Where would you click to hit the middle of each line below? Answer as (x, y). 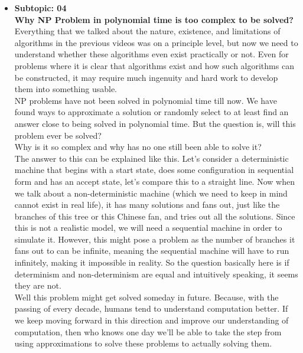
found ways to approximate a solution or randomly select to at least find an (151, 112)
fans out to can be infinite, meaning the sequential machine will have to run (152, 251)
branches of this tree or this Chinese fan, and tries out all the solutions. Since (155, 216)
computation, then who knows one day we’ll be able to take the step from (148, 331)
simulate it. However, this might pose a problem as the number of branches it (155, 239)
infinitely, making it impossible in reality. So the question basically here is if (152, 262)
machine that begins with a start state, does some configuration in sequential (154, 170)
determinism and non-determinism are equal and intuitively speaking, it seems (156, 274)
